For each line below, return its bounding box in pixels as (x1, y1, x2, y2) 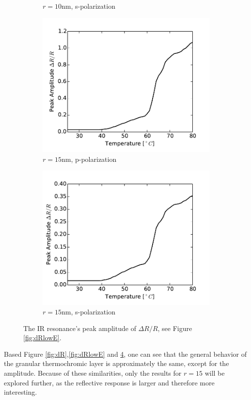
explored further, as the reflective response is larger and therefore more (4, 377, 215, 387)
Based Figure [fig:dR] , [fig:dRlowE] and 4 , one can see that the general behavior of (4, 348, 247, 359)
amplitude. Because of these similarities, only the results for (4, 368, 182, 378)
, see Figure (157, 323, 192, 333)
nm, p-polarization (61, 154, 117, 164)
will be (204, 368, 225, 378)
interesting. (4, 387, 37, 397)
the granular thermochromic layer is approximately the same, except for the (4, 358, 229, 368)
